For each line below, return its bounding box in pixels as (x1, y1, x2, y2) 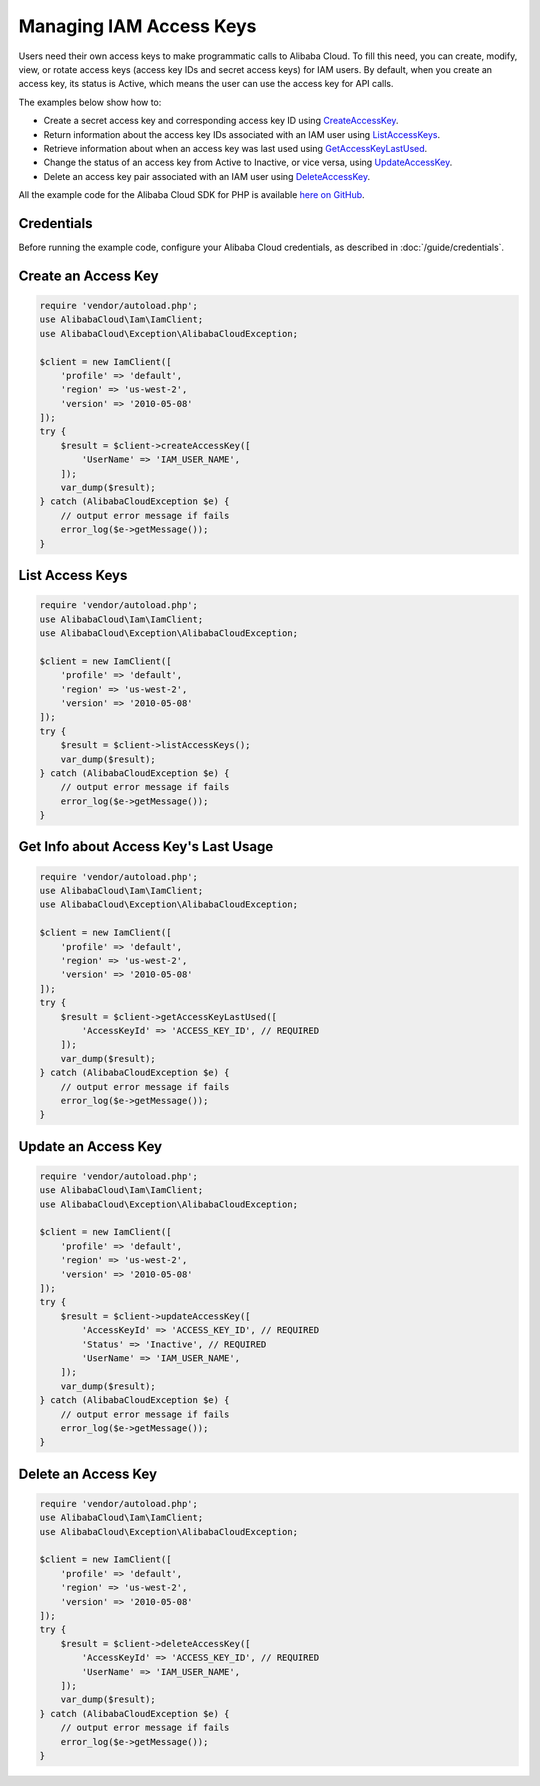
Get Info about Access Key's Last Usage (18, 838, 274, 855)
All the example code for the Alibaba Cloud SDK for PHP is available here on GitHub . (18, 189, 365, 201)
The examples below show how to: (18, 96, 162, 108)
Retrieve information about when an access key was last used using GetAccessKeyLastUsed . (43, 142, 428, 154)
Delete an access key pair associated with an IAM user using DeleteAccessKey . (43, 170, 371, 182)
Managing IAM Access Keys (18, 15, 257, 37)
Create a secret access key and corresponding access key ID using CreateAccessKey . (43, 115, 399, 127)
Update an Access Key (18, 1138, 163, 1155)
